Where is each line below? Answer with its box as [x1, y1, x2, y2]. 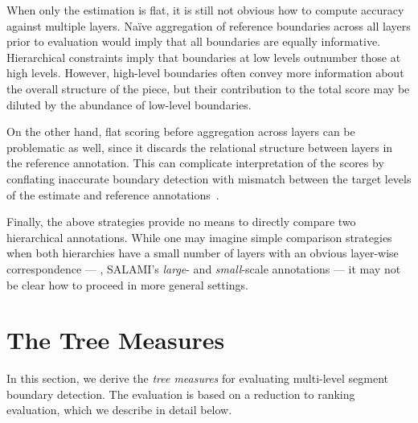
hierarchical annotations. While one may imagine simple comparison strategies [6, 228, 392, 245]
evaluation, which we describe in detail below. [6, 401, 232, 418]
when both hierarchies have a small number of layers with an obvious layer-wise [6, 244, 399, 261]
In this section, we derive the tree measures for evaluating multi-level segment [6, 370, 389, 387]
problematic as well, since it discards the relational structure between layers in [6, 138, 393, 155]
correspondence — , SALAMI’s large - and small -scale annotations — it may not [6, 260, 401, 277]
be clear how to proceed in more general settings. [6, 276, 248, 293]
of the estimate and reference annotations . [6, 186, 219, 203]
